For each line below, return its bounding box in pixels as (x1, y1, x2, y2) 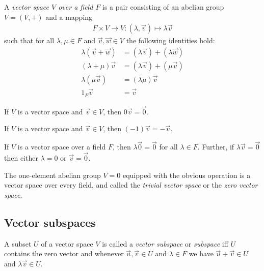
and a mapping (45, 11, 93, 22)
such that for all (4, 35, 55, 46)
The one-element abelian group (4, 169, 101, 180)
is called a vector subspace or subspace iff (102, 238, 228, 249)
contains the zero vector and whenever (4, 248, 124, 259)
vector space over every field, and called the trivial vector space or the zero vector (4, 179, 258, 190)
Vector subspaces (4, 214, 96, 230)
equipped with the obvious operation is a (122, 169, 251, 180)
